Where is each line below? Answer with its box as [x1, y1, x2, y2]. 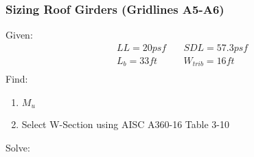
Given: [5, 28, 33, 42]
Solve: [5, 140, 30, 154]
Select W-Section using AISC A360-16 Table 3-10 [21, 117, 230, 132]
